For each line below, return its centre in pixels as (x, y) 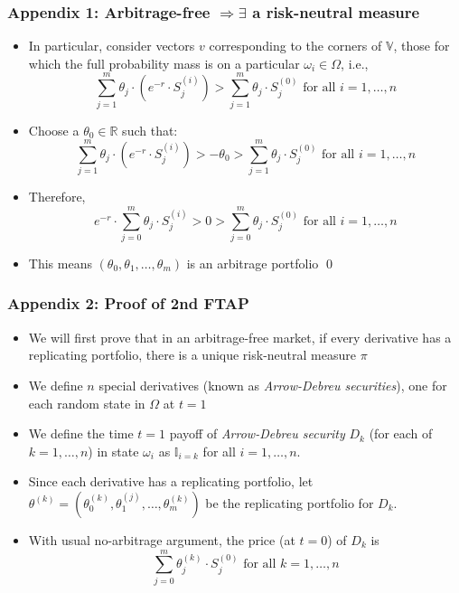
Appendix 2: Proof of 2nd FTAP (128, 303)
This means (60, 263)
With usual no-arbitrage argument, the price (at (162, 539)
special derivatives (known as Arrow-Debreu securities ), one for (273, 385)
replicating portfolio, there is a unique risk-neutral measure (192, 355)
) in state (113, 451)
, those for (422, 46)
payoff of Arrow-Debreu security (257, 433)
